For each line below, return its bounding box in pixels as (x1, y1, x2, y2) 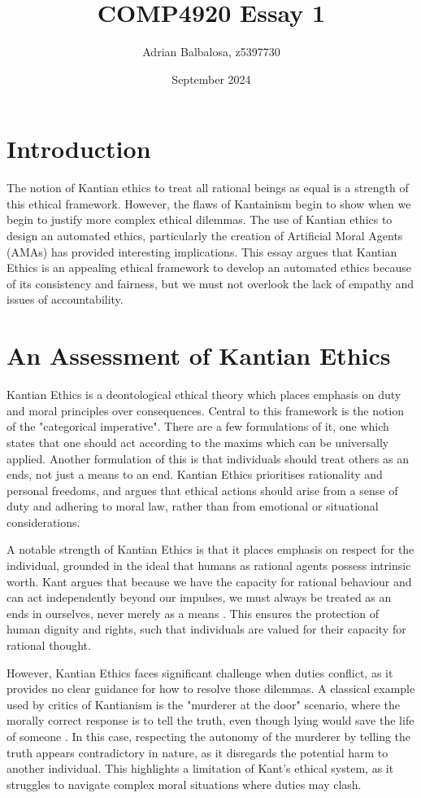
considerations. (7, 513, 80, 530)
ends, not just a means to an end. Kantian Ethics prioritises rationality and (7, 466, 383, 483)
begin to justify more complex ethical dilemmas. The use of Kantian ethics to (7, 211, 393, 228)
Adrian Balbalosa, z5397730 (142, 43, 280, 60)
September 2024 (171, 70, 251, 87)
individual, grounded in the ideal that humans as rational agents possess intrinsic (7, 557, 411, 574)
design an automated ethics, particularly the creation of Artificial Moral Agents (7, 227, 403, 244)
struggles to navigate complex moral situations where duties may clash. (7, 775, 362, 792)
